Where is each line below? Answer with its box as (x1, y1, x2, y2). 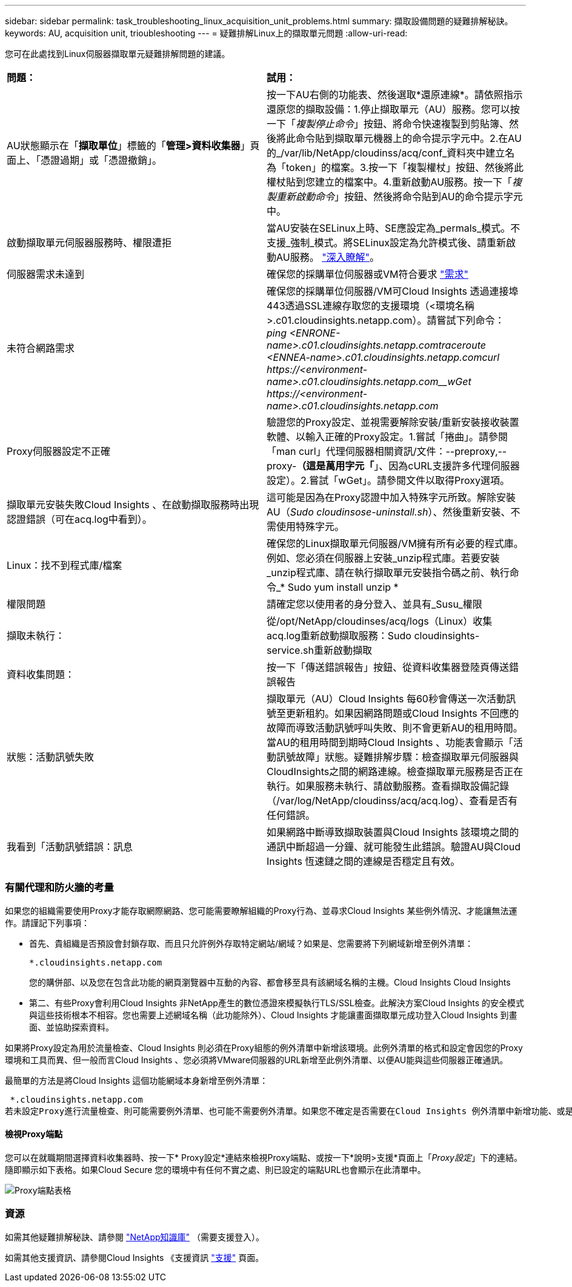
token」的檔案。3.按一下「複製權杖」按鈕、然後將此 (286, 161, 524, 173)
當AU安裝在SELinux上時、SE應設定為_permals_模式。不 (267, 222, 520, 234)
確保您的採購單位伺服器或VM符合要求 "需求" (267, 268, 468, 280)
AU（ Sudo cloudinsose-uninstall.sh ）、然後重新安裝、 (267, 506, 511, 518)
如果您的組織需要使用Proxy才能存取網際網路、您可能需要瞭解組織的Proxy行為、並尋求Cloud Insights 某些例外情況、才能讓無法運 (5, 905, 517, 916)
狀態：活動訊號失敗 (7, 751, 95, 763)
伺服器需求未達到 (7, 268, 85, 280)
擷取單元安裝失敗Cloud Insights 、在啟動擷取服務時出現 (7, 499, 259, 511)
